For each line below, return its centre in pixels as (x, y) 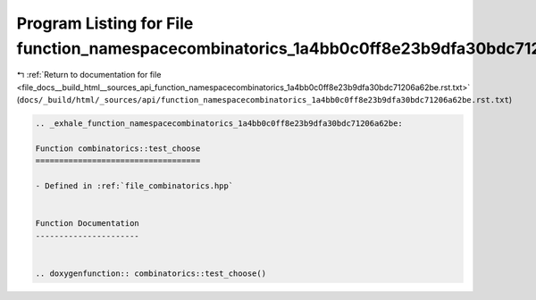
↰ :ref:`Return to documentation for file (89, 75)
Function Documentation (88, 224)
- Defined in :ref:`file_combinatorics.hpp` (134, 186)
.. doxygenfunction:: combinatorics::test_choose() (151, 273)
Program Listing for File (105, 23)
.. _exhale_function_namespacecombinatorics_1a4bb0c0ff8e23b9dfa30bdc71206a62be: (219, 124)
